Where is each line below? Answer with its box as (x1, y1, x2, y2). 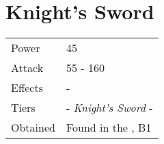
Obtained (11, 119, 55, 136)
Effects (11, 80, 43, 96)
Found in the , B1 (66, 119, 152, 136)
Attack (11, 60, 44, 76)
